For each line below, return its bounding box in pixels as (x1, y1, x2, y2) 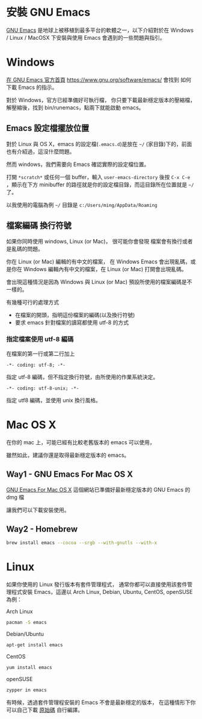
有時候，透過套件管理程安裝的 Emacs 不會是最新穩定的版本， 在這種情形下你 (6, 699, 196, 706)
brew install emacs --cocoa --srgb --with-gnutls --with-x (6, 540, 158, 546)
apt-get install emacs (6, 642, 63, 648)
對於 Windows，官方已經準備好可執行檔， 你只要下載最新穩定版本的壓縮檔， (6, 96, 195, 103)
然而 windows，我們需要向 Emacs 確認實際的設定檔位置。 (6, 161, 150, 168)
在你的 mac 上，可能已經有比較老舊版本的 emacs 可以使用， (6, 438, 155, 445)
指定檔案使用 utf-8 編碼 (6, 335, 74, 343)
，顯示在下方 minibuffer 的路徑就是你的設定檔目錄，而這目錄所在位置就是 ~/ (6, 181, 194, 188)
